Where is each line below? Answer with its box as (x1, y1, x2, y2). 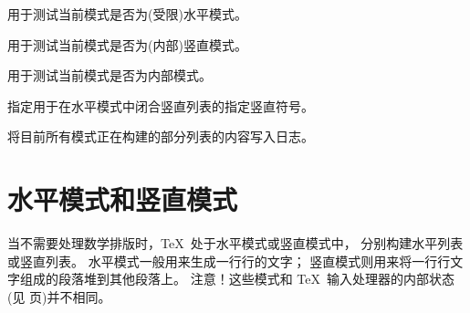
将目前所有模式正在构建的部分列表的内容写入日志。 (7, 127, 314, 146)
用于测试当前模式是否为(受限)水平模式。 (7, 5, 247, 23)
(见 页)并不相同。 (7, 287, 111, 306)
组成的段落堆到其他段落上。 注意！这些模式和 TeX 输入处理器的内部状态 (19, 269, 454, 288)
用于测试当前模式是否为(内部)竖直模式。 (7, 35, 247, 54)
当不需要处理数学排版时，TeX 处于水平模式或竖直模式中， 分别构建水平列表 (7, 234, 464, 253)
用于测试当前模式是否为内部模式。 (7, 66, 212, 85)
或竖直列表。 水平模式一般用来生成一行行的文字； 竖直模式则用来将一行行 (7, 251, 451, 270)
